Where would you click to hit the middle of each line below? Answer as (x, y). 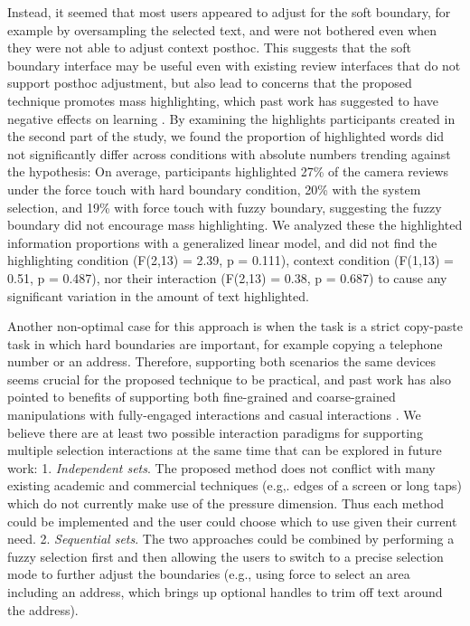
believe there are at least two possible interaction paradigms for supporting (215, 432)
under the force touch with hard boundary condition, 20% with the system (214, 189)
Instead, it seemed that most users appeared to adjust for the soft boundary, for (229, 12)
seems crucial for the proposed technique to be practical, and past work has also (230, 379)
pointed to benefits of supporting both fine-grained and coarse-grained (202, 397)
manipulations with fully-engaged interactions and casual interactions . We (214, 415)
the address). (43, 609)
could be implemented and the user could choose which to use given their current (232, 521)
